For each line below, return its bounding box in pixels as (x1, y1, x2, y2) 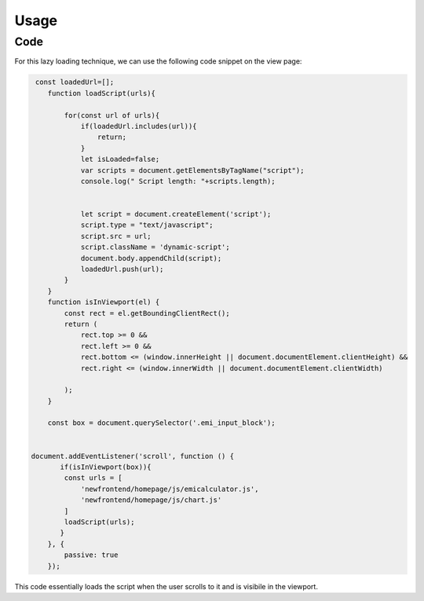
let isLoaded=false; (80, 155, 160, 164)
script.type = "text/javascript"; (80, 221, 214, 229)
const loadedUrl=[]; (35, 78, 115, 86)
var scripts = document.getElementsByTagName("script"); (80, 166, 305, 174)
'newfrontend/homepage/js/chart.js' (80, 496, 222, 504)
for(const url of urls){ (64, 111, 160, 119)
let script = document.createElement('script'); (80, 210, 272, 219)
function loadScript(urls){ (47, 89, 156, 97)
